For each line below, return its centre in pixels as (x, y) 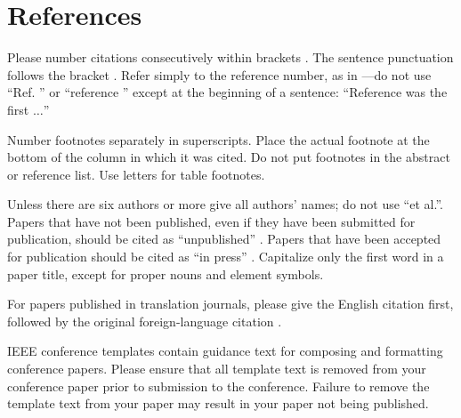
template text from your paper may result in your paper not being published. (218, 403)
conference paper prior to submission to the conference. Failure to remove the (218, 386)
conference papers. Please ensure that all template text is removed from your (217, 369)
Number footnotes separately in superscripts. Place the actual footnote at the (218, 139)
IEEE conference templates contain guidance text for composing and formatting (225, 351)
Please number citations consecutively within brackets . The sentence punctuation (230, 57)
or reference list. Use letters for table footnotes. (136, 174)
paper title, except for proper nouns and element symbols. (166, 273)
